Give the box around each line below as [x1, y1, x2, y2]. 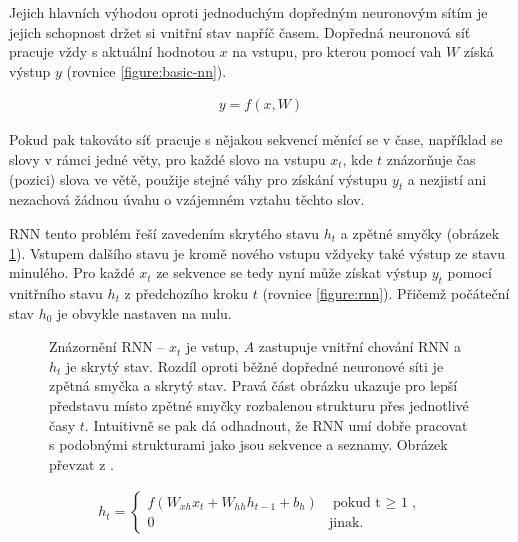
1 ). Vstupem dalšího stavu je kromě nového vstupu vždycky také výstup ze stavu [9, 242, 505, 263]
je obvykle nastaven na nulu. [57, 302, 232, 323]
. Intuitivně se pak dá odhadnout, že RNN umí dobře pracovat [84, 414, 468, 435]
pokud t [332, 495, 381, 510]
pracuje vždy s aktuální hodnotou [9, 41, 215, 62]
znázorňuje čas [386, 149, 476, 169]
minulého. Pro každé [9, 262, 135, 283]
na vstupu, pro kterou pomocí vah [232, 41, 442, 62]
